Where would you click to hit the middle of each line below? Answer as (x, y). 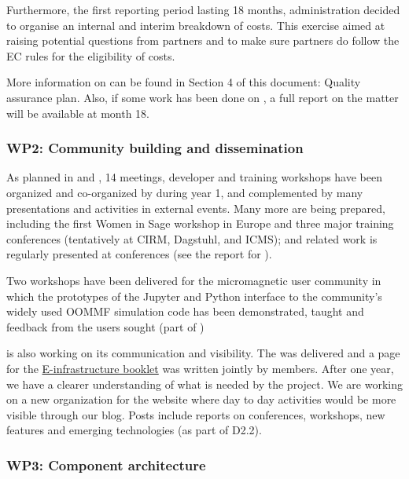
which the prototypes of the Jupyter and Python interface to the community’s (194, 296)
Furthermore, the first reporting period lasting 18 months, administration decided (203, 9)
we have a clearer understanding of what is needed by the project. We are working (204, 384)
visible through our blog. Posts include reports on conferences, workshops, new (196, 414)
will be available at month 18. (78, 113)
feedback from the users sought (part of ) (105, 326)
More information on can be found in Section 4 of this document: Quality (184, 82)
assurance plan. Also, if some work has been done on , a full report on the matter (203, 97)
